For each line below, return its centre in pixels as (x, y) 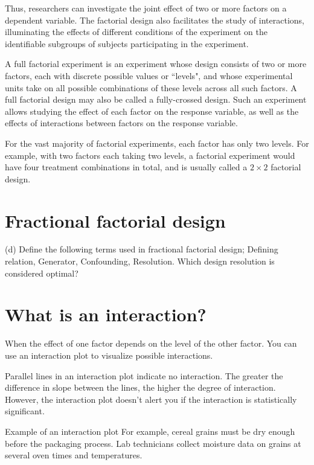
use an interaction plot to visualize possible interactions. (109, 355)
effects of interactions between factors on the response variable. (121, 123)
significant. (25, 411)
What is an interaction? (106, 314)
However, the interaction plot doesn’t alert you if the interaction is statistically (151, 399)
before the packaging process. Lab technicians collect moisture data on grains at (153, 443)
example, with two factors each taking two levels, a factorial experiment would (150, 155)
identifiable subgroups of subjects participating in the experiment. (127, 43)
